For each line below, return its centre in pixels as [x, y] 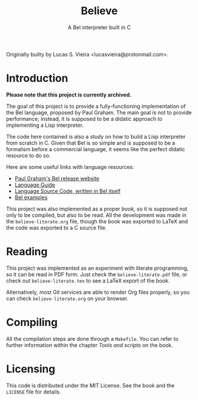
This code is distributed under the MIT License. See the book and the [90, 385]
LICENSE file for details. [33, 392]
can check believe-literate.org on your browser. [67, 298]
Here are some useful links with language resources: [70, 167]
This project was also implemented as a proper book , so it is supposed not [97, 209]
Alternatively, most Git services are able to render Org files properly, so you [98, 292]
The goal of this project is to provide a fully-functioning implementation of [96, 106]
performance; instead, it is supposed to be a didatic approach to [84, 119]
